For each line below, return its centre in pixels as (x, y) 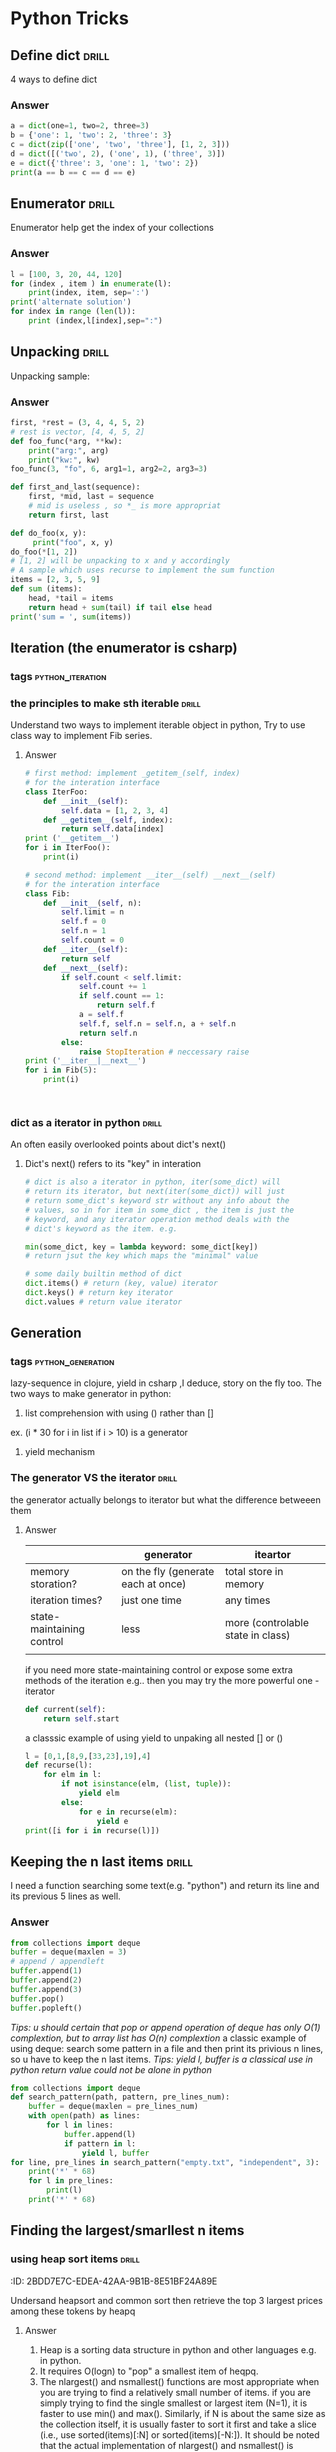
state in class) (257, 1635)
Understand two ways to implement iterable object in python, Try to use (158, 725)
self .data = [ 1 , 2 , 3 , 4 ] (115, 810)
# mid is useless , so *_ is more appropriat (125, 506)
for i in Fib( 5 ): (61, 1070)
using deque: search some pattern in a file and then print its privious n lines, (167, 2048)
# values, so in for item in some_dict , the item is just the (159, 1210)
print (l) (64, 2190)
